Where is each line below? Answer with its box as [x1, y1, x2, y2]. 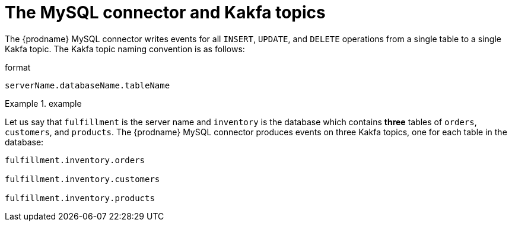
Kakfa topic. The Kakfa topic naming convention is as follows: [5, 43, 245, 54]
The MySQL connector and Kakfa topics [5, 2, 326, 23]
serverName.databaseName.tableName [5, 80, 170, 90]
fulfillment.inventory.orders [5, 155, 145, 165]
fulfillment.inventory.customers [5, 174, 160, 184]
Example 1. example [5, 98, 82, 109]
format [5, 62, 31, 72]
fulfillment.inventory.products [5, 193, 155, 203]
